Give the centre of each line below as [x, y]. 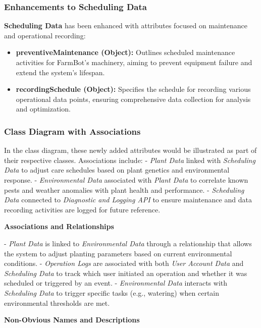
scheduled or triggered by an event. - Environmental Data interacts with [116, 283]
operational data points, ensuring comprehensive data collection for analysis [133, 99]
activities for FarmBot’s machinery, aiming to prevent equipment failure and [134, 62]
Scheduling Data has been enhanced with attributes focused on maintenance [126, 25]
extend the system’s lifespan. [60, 72]
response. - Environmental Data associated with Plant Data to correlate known [126, 179]
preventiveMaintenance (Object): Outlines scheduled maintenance [125, 52]
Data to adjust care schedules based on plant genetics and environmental [117, 170]
